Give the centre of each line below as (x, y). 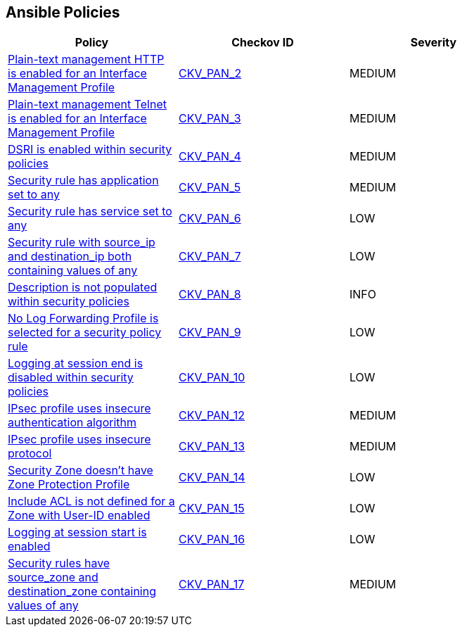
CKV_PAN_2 (210, 74)
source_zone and (53, 577)
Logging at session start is (77, 532)
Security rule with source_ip (82, 242)
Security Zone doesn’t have (81, 470)
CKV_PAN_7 (210, 257)
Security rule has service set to (90, 211)
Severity (434, 43)
